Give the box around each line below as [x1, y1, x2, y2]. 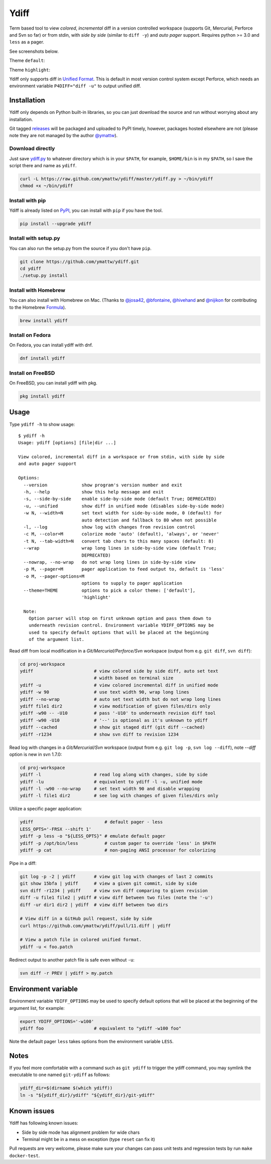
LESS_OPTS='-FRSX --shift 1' [20, 826, 92, 832]
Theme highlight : [9, 67, 50, 73]
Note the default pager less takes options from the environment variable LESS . [9, 1039, 174, 1045]
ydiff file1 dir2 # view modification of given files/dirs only [20, 703, 211, 709]
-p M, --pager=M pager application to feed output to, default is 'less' [23, 566, 225, 572]
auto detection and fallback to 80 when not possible [81, 517, 217, 523]
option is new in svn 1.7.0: [9, 751, 62, 757]
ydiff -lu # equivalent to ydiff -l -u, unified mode [20, 779, 203, 785]
